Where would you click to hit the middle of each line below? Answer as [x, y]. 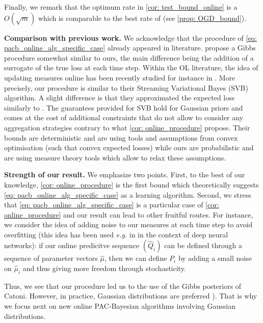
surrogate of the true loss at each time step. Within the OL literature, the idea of [131, 68]
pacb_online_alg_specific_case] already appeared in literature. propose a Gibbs [130, 48]
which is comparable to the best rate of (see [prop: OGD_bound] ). [142, 18]
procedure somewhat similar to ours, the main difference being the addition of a [129, 57]
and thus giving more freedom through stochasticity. [104, 268]
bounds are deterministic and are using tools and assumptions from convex [121, 137]
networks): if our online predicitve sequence [72, 245]
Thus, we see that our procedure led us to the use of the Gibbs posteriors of [123, 286]
